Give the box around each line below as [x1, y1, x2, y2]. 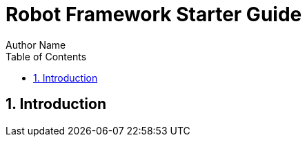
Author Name [6, 38, 66, 51]
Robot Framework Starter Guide [6, 3, 302, 26]
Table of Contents [6, 50, 87, 62]
